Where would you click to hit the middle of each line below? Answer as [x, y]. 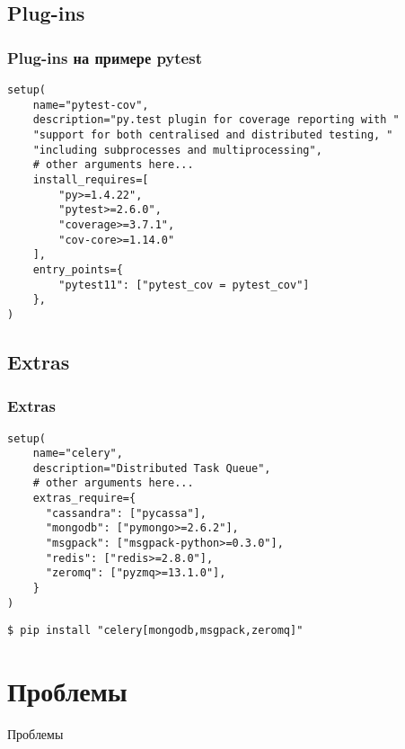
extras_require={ [84, 499]
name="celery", [78, 454]
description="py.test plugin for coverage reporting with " [216, 120]
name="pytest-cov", [91, 105]
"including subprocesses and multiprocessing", [177, 150]
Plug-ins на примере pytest [105, 57]
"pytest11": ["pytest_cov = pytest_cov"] [184, 285]
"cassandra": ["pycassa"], [126, 513]
